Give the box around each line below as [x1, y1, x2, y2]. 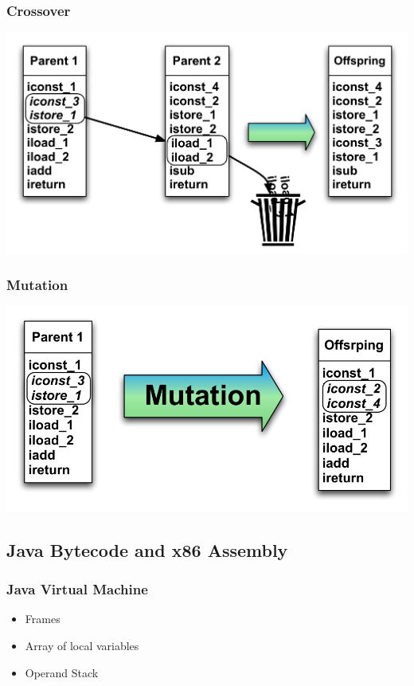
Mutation [6, 274, 68, 294]
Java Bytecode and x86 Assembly [6, 537, 288, 562]
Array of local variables [25, 637, 139, 653]
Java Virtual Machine [6, 579, 148, 599]
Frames [25, 610, 61, 627]
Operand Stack [25, 664, 99, 680]
